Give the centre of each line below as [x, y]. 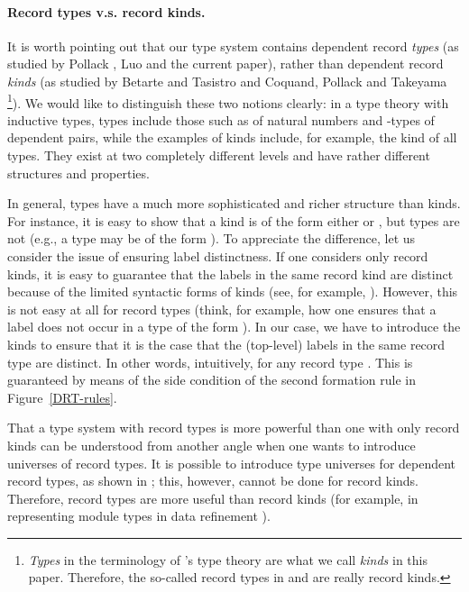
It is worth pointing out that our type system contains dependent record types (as [233, 46]
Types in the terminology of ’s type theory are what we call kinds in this [228, 559]
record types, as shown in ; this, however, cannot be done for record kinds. [213, 481]
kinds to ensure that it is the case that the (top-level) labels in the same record [226, 344]
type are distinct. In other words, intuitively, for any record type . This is [210, 362]
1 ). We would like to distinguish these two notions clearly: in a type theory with [228, 101]
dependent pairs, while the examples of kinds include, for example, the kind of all [232, 137]
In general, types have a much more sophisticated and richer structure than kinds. [234, 203]
